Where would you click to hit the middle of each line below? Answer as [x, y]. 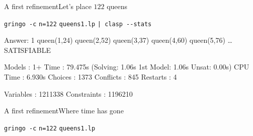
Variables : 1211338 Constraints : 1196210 [68, 93]
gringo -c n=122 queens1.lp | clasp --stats [78, 24]
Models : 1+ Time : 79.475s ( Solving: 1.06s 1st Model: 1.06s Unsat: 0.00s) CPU [127, 67]
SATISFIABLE [27, 50]
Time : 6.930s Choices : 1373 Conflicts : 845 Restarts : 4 [91, 77]
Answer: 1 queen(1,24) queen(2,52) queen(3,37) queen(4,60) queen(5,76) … [118, 40]
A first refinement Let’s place [48, 6]
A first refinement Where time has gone [64, 111]
